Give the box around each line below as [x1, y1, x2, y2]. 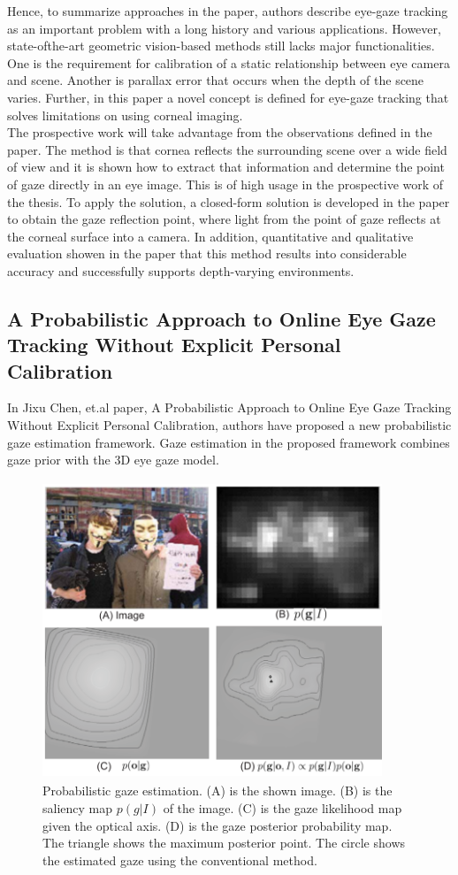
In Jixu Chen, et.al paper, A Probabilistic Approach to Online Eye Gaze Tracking [7, 398, 452, 417]
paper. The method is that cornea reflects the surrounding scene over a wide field [7, 140, 447, 158]
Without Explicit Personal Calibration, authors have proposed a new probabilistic [7, 416, 452, 434]
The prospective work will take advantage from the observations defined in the [7, 123, 432, 142]
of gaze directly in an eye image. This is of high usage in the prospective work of [7, 174, 444, 193]
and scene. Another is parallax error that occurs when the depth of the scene [7, 71, 424, 89]
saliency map [42, 799, 113, 817]
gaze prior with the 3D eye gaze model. [7, 450, 219, 469]
